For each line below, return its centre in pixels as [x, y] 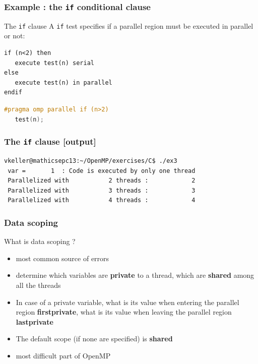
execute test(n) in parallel [63, 82]
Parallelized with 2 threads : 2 [102, 181]
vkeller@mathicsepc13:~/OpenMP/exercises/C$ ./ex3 [91, 161]
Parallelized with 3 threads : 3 [102, 190]
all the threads [38, 285]
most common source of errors [62, 258]
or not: [15, 36]
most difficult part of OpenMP [63, 355]
